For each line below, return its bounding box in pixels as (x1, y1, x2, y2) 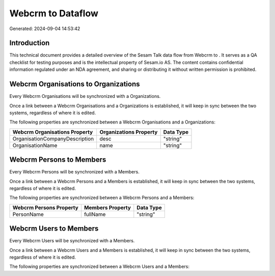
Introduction (9, 39, 50, 47)
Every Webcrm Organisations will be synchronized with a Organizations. (9, 93, 161, 99)
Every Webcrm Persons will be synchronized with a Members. (9, 169, 140, 175)
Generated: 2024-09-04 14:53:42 (9, 26, 80, 32)
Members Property (84, 204, 131, 211)
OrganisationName (12, 142, 58, 149)
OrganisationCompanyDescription (12, 135, 94, 142)
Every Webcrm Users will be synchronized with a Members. (9, 238, 135, 244)
